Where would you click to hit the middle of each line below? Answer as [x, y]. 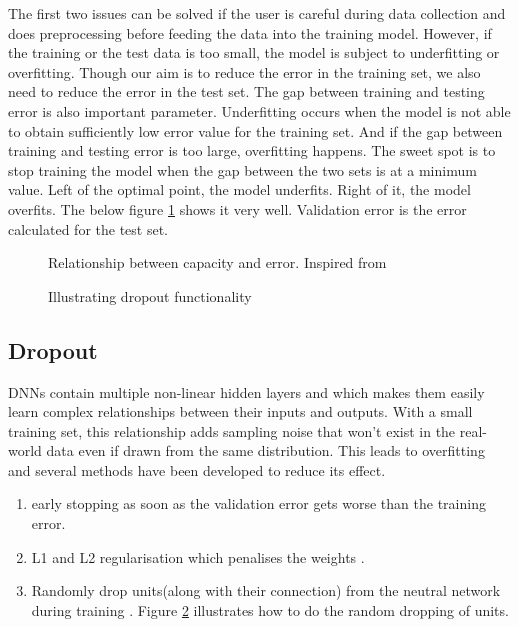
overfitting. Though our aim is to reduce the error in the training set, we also [244, 71]
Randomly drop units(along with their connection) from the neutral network [266, 590]
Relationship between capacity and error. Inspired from [217, 262]
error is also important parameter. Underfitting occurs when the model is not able [259, 110]
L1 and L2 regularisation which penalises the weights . [198, 556]
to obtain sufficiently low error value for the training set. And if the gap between [255, 130]
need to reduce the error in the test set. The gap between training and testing [246, 91]
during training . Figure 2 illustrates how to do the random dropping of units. [270, 609]
